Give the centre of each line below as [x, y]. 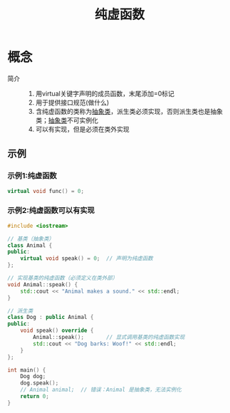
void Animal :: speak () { [43, 284]
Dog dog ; [33, 377]
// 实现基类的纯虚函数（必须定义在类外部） [63, 278]
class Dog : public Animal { [51, 318]
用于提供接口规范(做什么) [72, 102]
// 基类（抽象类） [31, 239]
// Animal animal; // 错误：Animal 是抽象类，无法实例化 [101, 390]
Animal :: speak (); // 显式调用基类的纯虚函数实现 [109, 338]
